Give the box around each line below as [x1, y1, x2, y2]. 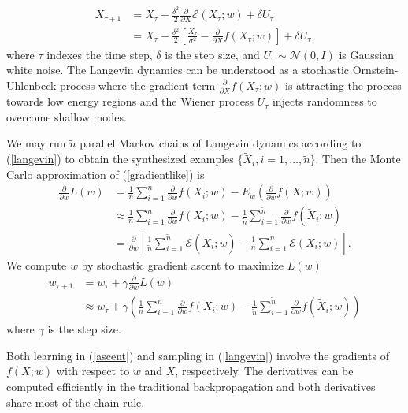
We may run [6, 135, 66, 151]
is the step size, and [165, 46, 260, 62]
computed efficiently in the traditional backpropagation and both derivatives [6, 378, 376, 394]
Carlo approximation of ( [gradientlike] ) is [6, 166, 205, 182]
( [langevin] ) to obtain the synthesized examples [6, 151, 234, 167]
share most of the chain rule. [6, 393, 145, 410]
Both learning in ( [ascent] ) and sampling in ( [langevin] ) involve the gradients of [6, 347, 389, 363]
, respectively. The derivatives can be [175, 363, 354, 379]
